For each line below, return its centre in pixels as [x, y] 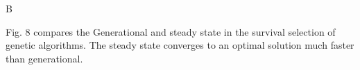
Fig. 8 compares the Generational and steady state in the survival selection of [171, 31]
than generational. [44, 58]
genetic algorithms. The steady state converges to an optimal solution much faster [180, 45]
